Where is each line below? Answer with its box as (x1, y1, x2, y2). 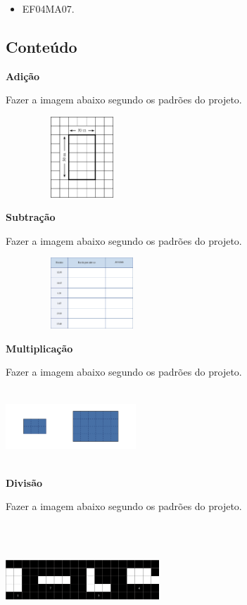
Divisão (6, 475, 43, 490)
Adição (6, 68, 40, 83)
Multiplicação (6, 340, 73, 355)
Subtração (6, 210, 56, 224)
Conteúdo (6, 35, 77, 57)
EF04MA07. (22, 1, 75, 15)
